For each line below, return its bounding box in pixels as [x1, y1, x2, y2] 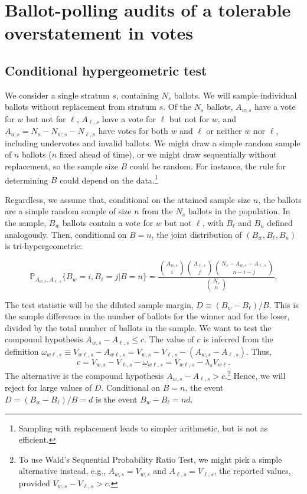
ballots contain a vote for [62, 216, 153, 228]
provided [18, 476, 50, 489]
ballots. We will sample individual [174, 89, 297, 101]
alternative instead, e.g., [18, 464, 106, 477]
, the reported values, [214, 464, 291, 477]
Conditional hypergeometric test [5, 61, 207, 79]
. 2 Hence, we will [225, 368, 286, 381]
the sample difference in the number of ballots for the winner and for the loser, [5, 310, 290, 322]
